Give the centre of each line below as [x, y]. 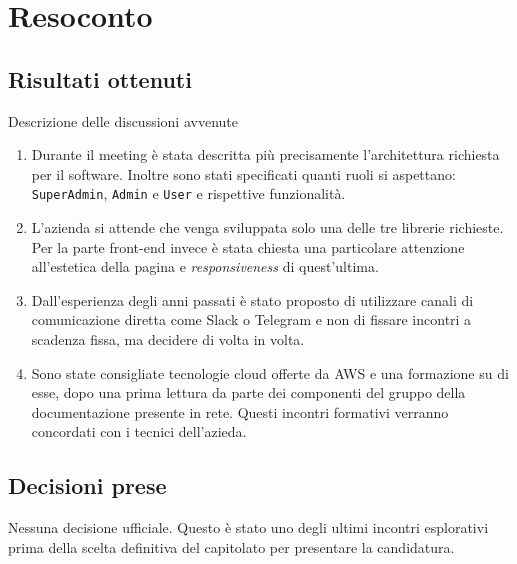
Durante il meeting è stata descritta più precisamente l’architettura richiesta [265, 154]
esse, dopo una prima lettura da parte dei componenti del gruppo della [248, 392]
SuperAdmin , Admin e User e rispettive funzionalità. [188, 193]
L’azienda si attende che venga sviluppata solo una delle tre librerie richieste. [267, 227]
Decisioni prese [87, 485]
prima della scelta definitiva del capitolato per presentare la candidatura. [231, 546]
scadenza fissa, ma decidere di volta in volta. [168, 338]
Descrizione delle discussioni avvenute [123, 120]
